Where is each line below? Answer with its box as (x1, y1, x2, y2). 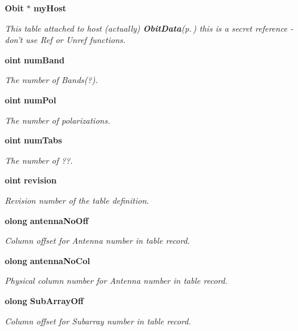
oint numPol (5, 93, 56, 106)
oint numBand (5, 53, 64, 66)
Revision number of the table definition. (5, 194, 149, 206)
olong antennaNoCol (5, 254, 90, 266)
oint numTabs (5, 134, 62, 146)
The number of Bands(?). (5, 73, 98, 86)
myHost (33, 2, 66, 14)
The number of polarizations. (5, 114, 110, 126)
